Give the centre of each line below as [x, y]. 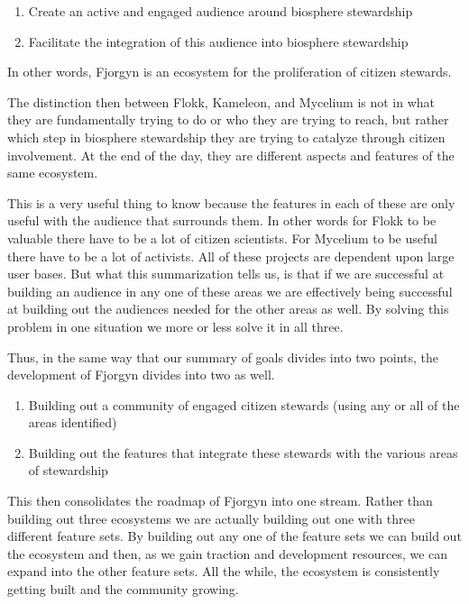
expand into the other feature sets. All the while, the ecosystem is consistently [224, 571]
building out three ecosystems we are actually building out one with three [211, 518]
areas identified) [73, 422]
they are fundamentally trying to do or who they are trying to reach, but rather [228, 119]
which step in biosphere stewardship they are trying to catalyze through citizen [226, 137]
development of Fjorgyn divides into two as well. [141, 375]
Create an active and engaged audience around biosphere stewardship [221, 11]
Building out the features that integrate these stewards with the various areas [243, 452]
